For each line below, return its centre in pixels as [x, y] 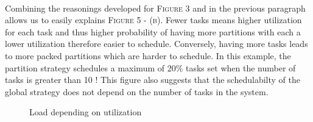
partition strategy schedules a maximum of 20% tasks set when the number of [150, 67]
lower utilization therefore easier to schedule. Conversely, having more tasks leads [156, 44]
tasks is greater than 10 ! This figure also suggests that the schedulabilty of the [153, 80]
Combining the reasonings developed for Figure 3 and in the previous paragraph [155, 8]
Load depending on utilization [86, 112]
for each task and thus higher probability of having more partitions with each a [153, 31]
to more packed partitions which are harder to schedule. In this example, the [148, 55]
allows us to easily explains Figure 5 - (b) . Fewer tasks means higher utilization [153, 20]
